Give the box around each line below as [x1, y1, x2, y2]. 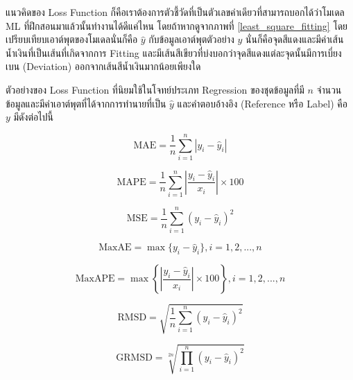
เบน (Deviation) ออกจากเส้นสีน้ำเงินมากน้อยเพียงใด [6, 59, 201, 74]
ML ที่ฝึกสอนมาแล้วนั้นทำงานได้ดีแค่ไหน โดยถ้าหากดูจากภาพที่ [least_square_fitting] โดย [6, 18, 348, 33]
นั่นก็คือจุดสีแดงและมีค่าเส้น [246, 32, 344, 46]
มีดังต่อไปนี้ [13, 110, 53, 124]
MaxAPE [75, 274, 115, 284]
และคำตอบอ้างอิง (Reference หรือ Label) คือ [177, 96, 347, 110]
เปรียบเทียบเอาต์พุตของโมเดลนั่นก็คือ [6, 32, 138, 46]
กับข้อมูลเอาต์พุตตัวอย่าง [148, 32, 234, 46]
